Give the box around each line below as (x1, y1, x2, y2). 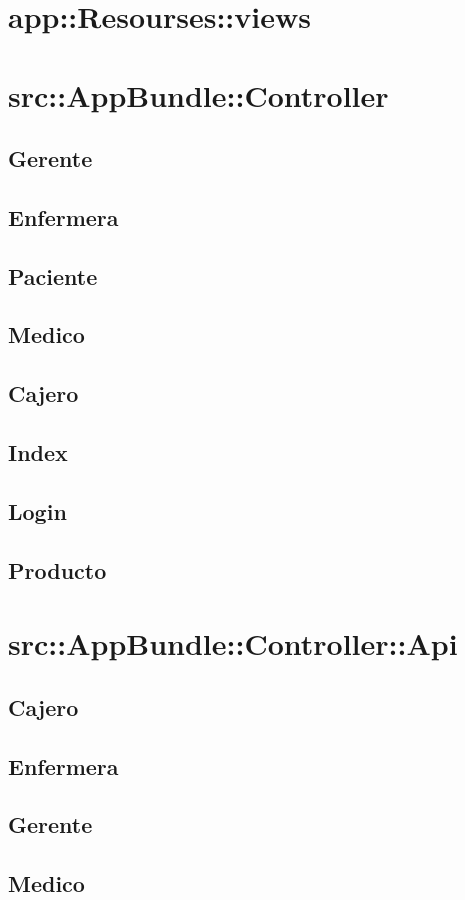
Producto (8, 554, 107, 585)
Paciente (8, 260, 98, 291)
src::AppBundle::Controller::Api (8, 623, 458, 664)
